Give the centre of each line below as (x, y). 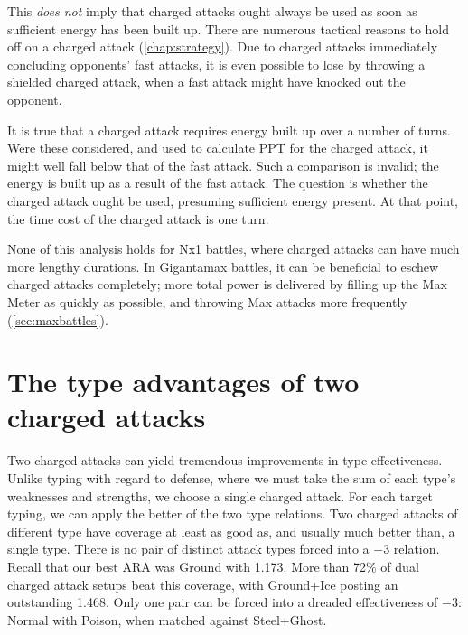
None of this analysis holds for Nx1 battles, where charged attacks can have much (234, 249)
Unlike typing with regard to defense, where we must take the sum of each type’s (232, 478)
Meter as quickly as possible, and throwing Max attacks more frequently (207, 301)
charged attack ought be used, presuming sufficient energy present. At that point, (233, 200)
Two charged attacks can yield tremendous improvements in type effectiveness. (225, 460)
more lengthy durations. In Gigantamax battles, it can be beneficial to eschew (223, 266)
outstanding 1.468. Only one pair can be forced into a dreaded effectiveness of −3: (234, 602)
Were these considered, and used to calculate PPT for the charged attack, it (218, 148)
